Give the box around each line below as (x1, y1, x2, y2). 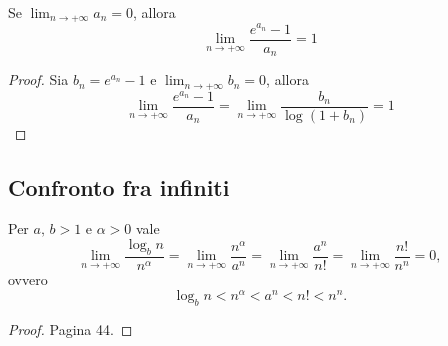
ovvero (8, 269, 48, 290)
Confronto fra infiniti (8, 171, 230, 202)
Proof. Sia (8, 69, 69, 90)
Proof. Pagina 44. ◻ (8, 318, 133, 339)
